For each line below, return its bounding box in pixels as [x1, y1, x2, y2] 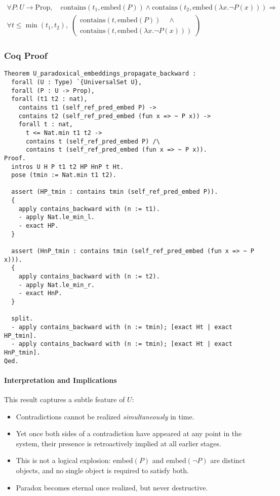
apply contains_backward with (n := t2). [18, 273, 160, 280]
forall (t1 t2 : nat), [11, 95, 88, 103]
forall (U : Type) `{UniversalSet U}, [11, 78, 142, 86]
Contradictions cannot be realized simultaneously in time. [16, 411, 194, 421]
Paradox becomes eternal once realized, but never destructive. [16, 482, 208, 492]
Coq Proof [4, 49, 48, 61]
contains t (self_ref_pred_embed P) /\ [25, 137, 160, 145]
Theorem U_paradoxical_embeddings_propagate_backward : [4, 70, 196, 78]
